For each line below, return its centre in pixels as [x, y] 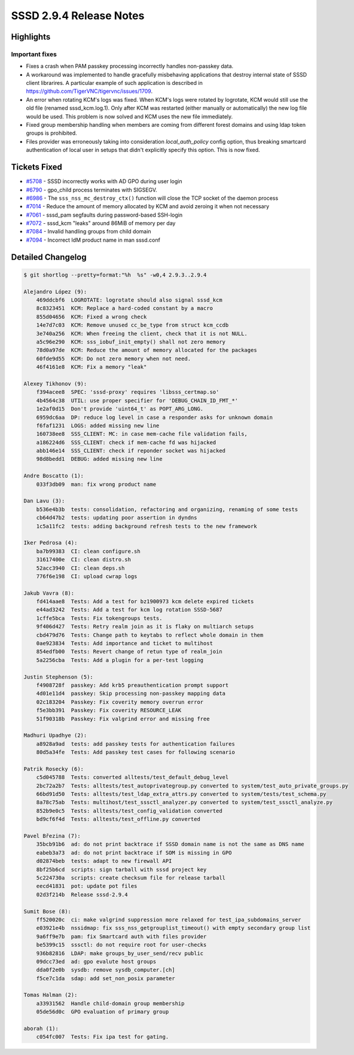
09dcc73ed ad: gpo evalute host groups [96, 961]
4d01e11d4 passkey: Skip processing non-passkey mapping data [131, 694]
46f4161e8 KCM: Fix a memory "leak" [91, 367]
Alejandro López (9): [55, 291]
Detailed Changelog [49, 257]
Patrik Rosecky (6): [54, 769]
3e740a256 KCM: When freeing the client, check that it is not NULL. [142, 333]
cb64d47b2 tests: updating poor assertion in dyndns [117, 518]
